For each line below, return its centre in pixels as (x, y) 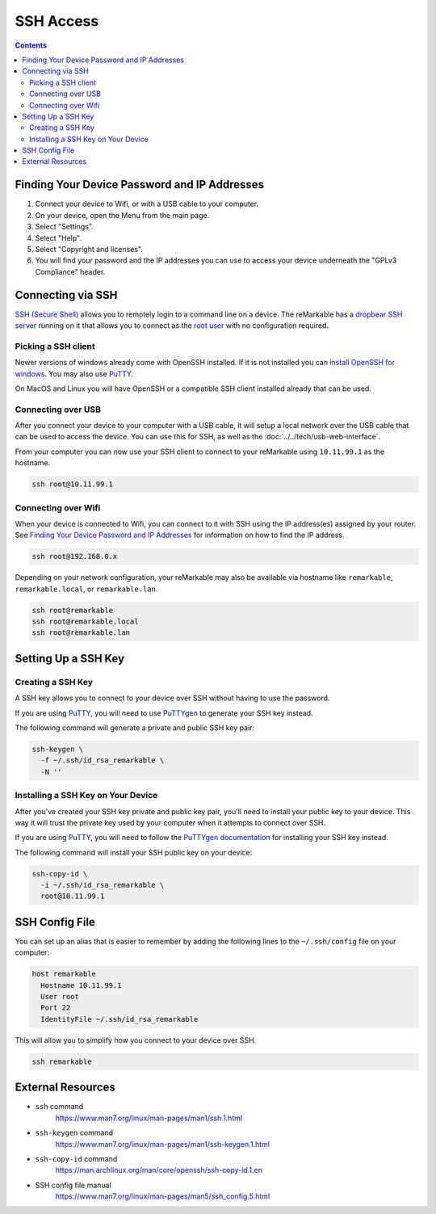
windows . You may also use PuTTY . (74, 374)
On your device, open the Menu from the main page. (122, 215)
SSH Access (57, 21)
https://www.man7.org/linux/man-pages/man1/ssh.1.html (149, 1118)
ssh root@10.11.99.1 (72, 484)
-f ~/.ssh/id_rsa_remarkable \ (103, 760)
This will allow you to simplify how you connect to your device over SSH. (136, 1040)
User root (60, 997)
